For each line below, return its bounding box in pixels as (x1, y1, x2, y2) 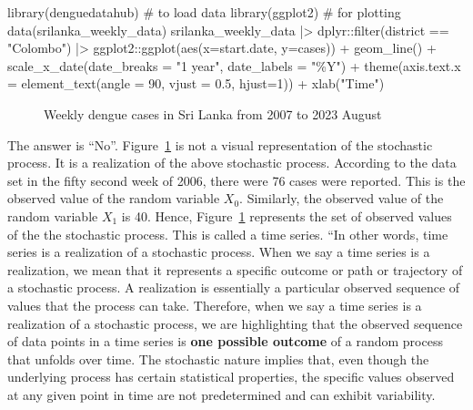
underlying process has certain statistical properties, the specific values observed (7, 367, 455, 386)
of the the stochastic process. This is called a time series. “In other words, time (7, 224, 448, 243)
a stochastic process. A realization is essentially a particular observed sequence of (7, 278, 460, 297)
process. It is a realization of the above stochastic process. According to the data (7, 153, 457, 172)
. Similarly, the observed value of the (239, 189, 444, 208)
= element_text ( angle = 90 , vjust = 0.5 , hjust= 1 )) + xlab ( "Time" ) (7, 74, 385, 93)
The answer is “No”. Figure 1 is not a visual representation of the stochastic (7, 135, 433, 154)
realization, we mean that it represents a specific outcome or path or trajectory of (7, 260, 463, 279)
